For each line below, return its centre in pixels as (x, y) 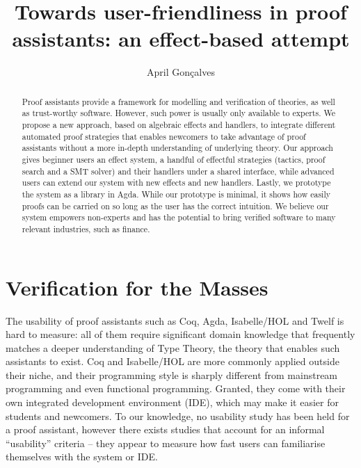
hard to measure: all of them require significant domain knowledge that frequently (180, 334)
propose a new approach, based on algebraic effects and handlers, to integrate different (179, 125)
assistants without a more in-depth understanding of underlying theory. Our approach (177, 148)
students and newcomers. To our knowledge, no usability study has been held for (178, 415)
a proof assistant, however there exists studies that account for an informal (165, 429)
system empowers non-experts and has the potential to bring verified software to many (179, 217)
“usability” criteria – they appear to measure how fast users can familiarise (166, 443)
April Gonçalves (181, 72)
